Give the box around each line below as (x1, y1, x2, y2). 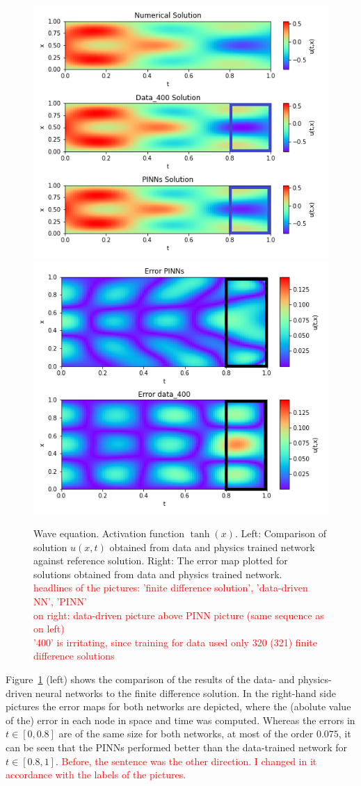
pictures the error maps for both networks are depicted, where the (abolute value (6, 699, 351, 714)
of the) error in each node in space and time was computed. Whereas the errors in (6, 712, 355, 727)
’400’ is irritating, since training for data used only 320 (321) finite (33, 634, 317, 649)
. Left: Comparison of (234, 526, 326, 541)
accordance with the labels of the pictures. (6, 767, 186, 782)
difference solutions (33, 648, 115, 663)
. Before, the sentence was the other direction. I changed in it (55, 753, 317, 768)
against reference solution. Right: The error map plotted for (33, 553, 288, 568)
